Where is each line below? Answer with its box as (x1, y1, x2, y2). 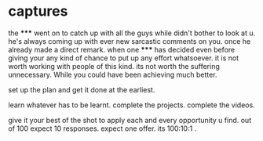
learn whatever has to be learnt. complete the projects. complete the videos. (8, 100, 255, 110)
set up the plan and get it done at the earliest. (8, 85, 155, 94)
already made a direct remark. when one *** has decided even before (8, 45, 236, 54)
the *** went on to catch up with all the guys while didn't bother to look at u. (8, 28, 256, 38)
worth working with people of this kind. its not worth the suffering (8, 61, 220, 70)
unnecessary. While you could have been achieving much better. (8, 70, 217, 79)
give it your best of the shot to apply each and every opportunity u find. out (8, 115, 252, 125)
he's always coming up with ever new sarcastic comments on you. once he (8, 36, 251, 45)
